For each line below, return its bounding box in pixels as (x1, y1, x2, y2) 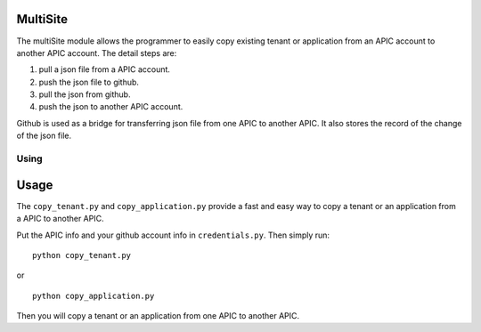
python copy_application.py (32, 290, 155, 301)
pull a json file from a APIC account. (38, 64, 171, 75)
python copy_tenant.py (32, 250, 132, 260)
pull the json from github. (38, 89, 131, 100)
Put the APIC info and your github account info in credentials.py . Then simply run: (16, 230, 330, 240)
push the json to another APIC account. (38, 101, 183, 112)
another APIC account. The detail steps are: (16, 47, 177, 58)
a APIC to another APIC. (16, 214, 104, 224)
